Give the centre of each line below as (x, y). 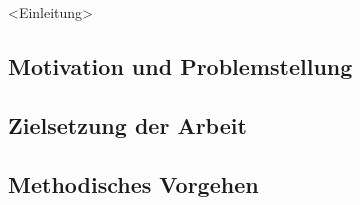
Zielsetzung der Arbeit (127, 124)
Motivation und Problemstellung (180, 65)
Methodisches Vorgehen (133, 183)
